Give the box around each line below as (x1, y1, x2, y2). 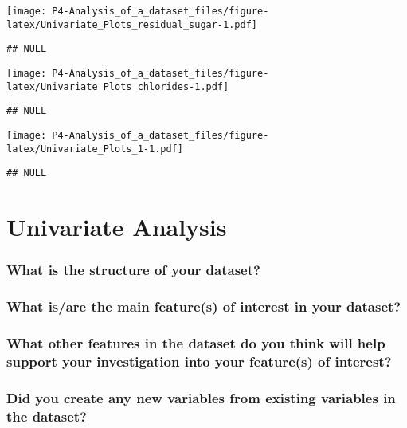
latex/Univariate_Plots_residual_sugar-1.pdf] (6, 18, 257, 30)
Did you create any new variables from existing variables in (6, 387, 396, 407)
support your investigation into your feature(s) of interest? (6, 351, 392, 371)
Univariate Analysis (6, 210, 227, 243)
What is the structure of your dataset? (6, 260, 260, 280)
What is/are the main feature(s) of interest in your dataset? (6, 296, 401, 316)
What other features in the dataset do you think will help (6, 332, 385, 352)
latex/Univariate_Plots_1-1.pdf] (6, 143, 183, 155)
